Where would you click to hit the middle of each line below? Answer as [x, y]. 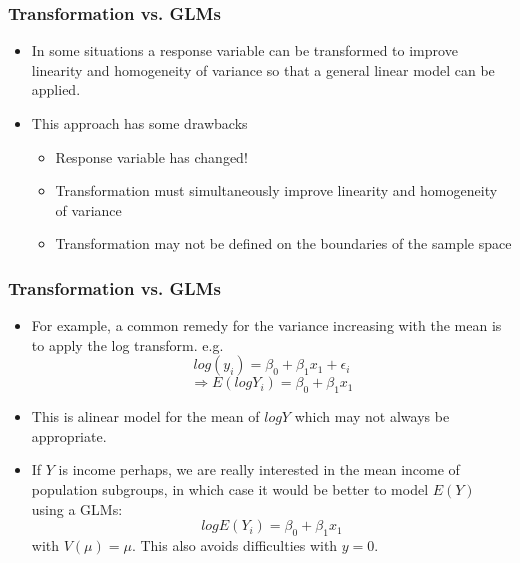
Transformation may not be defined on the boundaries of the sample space [283, 243]
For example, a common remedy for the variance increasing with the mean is [266, 325]
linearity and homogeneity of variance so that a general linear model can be [263, 69]
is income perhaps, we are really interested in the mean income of [259, 469]
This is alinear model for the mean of [145, 416]
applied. [56, 89]
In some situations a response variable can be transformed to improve [244, 50]
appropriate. [69, 435]
